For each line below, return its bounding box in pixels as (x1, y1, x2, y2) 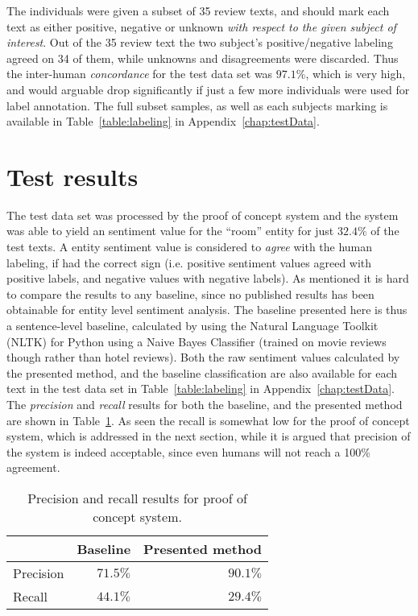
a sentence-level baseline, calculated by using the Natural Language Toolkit (6, 317, 379, 334)
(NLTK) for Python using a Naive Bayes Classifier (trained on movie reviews (6, 333, 387, 349)
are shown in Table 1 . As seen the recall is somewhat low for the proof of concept (6, 411, 410, 428)
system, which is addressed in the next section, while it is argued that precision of (6, 428, 411, 444)
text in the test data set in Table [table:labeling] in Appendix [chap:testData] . (6, 380, 395, 397)
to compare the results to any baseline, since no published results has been (6, 285, 375, 302)
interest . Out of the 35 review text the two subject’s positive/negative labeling (6, 34, 393, 51)
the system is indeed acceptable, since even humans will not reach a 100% (6, 443, 370, 460)
